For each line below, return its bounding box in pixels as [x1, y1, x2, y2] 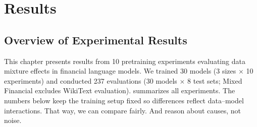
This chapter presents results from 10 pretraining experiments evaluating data [4, 55, 245, 66]
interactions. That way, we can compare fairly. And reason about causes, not [4, 105, 241, 115]
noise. [4, 115, 22, 125]
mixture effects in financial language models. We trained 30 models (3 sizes [4, 66, 236, 76]
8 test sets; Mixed [187, 75, 242, 86]
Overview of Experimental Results [4, 32, 187, 47]
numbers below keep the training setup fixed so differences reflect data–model [4, 95, 244, 105]
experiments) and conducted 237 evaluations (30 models [4, 75, 177, 86]
